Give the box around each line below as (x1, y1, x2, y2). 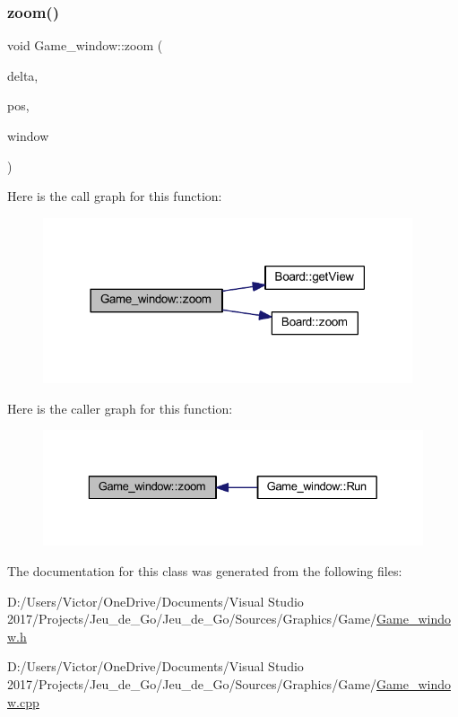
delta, (7, 66, 39, 84)
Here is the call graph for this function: (7, 187, 222, 205)
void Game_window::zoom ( (7, 36, 163, 55)
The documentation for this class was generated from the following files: (7, 561, 402, 580)
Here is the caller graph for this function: (7, 398, 233, 417)
